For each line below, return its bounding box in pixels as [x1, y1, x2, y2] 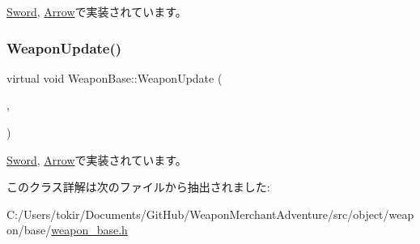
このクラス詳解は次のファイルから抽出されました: [6, 178, 270, 195]
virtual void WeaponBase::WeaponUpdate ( [6, 69, 223, 86]
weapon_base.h [51, 221, 128, 238]
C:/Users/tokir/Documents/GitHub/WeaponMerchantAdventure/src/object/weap [6, 205, 414, 222]
